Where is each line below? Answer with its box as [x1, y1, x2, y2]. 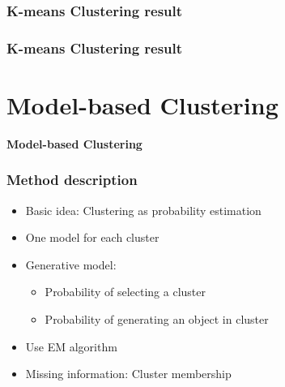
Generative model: [25, 256, 117, 273]
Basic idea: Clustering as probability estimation [25, 201, 262, 218]
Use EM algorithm [25, 338, 117, 355]
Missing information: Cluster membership [25, 365, 232, 382]
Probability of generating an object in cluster [45, 311, 269, 327]
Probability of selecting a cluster [45, 283, 206, 300]
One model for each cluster [25, 229, 160, 246]
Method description [6, 170, 138, 190]
